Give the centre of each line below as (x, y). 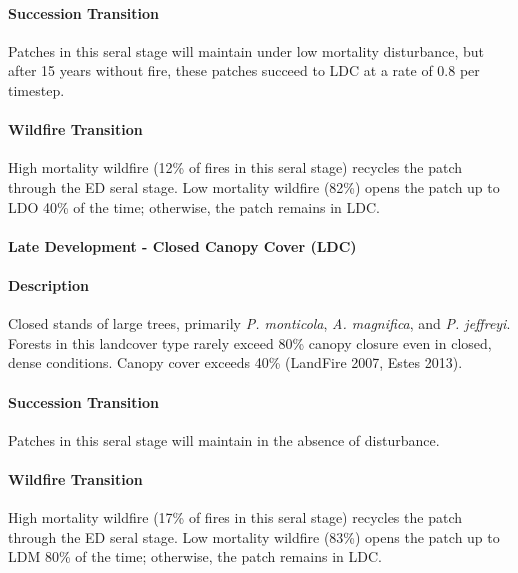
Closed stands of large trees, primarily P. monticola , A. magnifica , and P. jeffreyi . (259, 323)
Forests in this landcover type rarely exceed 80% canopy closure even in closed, (250, 342)
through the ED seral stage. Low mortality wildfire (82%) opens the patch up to (254, 186)
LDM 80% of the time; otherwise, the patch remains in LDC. (195, 556)
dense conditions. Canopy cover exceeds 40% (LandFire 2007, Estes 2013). (235, 362)
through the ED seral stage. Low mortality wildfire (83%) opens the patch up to (254, 536)
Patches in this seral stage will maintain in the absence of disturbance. (224, 439)
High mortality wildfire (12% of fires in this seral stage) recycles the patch (235, 167)
